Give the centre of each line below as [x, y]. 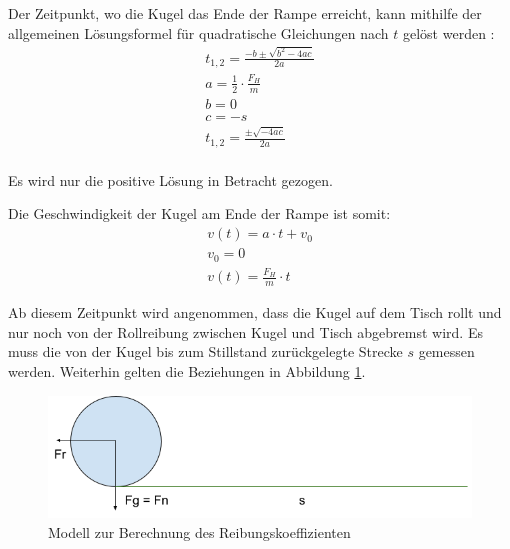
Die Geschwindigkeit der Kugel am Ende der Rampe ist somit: [199, 213]
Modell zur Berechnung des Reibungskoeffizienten [199, 531]
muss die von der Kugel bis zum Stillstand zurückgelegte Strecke [205, 351]
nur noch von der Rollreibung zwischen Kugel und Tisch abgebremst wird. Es [245, 331]
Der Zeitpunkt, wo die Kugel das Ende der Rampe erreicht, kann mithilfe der [245, 13]
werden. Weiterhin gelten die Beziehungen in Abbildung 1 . [187, 370]
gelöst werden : [448, 32]
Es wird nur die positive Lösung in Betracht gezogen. [170, 179]
